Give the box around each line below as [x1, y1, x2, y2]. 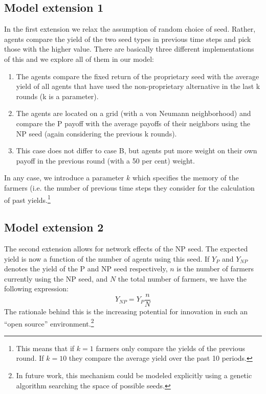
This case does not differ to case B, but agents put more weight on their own [16, 145, 257, 156]
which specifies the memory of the [132, 172, 239, 183]
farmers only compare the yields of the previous [96, 342, 246, 353]
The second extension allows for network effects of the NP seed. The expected [4, 243, 248, 253]
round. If [16, 353, 44, 363]
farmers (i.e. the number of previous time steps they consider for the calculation [4, 182, 255, 193]
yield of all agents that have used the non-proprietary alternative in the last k [16, 81, 260, 91]
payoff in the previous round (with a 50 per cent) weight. [16, 155, 195, 166]
